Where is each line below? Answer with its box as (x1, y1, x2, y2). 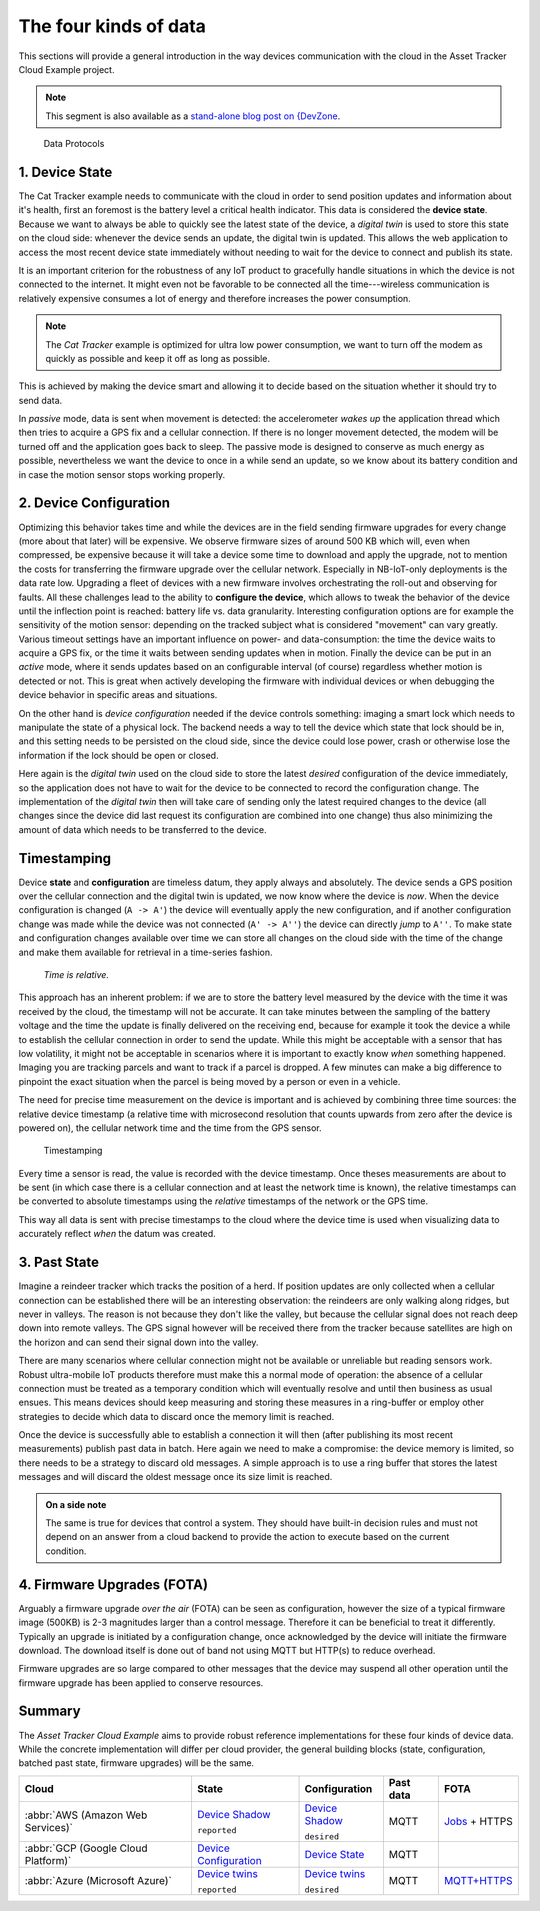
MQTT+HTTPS (443, 1874, 513, 1888)
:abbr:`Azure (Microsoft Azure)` (24, 1874, 172, 1888)
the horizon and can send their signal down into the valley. (18, 1336, 259, 1348)
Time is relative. (43, 969, 110, 981)
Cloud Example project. (18, 63, 115, 75)
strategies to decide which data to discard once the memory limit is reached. (18, 1410, 335, 1422)
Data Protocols (43, 138, 105, 150)
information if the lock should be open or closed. (18, 749, 219, 761)
